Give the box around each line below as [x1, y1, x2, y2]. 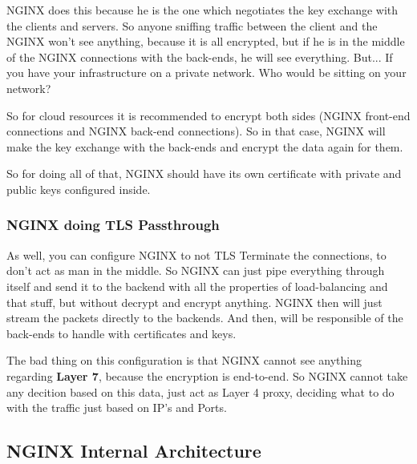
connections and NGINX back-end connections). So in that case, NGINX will [6, 123, 386, 139]
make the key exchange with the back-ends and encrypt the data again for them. [6, 138, 403, 155]
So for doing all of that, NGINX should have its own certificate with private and [6, 165, 402, 182]
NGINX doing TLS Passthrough [6, 215, 220, 235]
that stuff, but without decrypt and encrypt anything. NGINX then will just [6, 293, 383, 310]
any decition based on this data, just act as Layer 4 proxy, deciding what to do [6, 383, 395, 400]
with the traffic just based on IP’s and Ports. [6, 399, 227, 416]
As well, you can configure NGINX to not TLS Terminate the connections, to [6, 246, 387, 263]
